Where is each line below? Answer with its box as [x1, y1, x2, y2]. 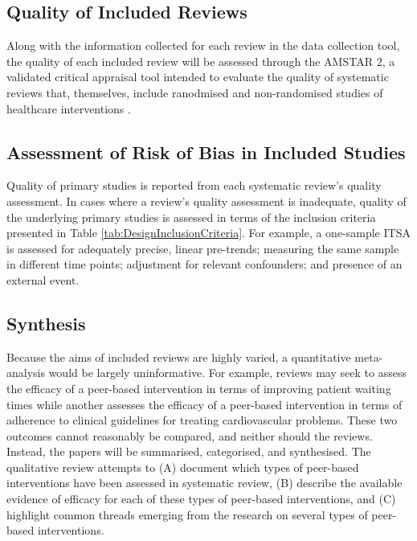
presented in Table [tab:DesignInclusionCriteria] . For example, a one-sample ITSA [6, 224, 411, 241]
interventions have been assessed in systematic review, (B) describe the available [6, 474, 403, 491]
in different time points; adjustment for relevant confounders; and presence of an [6, 256, 403, 273]
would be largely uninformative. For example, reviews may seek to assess [48, 364, 407, 381]
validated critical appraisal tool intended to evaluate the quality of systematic [6, 68, 389, 85]
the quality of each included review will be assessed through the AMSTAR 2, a [6, 52, 395, 69]
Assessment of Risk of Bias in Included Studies [6, 139, 406, 164]
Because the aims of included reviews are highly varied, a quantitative [6, 348, 351, 365]
